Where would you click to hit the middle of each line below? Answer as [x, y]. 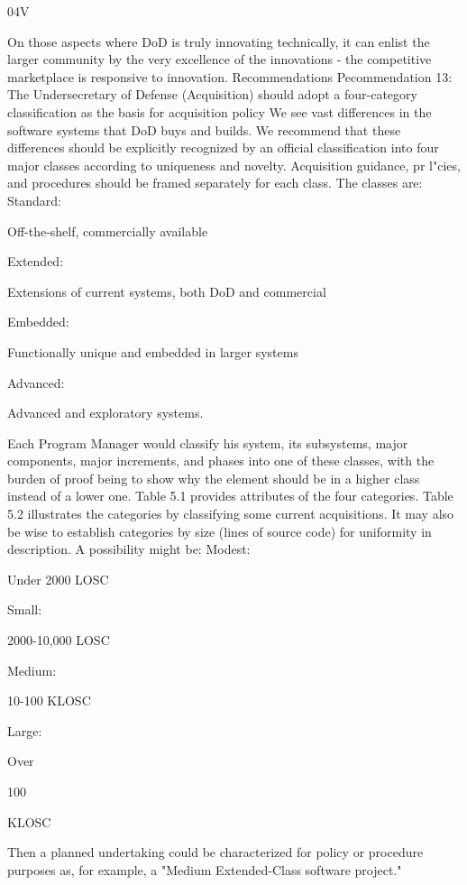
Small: [25, 609]
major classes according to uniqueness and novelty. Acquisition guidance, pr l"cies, [234, 165]
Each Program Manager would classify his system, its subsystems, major [208, 442]
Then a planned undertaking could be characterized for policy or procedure [215, 852]
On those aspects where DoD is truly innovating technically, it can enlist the [219, 41]
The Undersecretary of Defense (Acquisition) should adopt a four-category [212, 94]
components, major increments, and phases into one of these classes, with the [221, 461]
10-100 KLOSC [49, 701]
